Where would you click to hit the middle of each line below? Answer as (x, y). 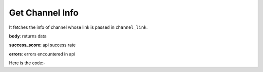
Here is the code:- (27, 63)
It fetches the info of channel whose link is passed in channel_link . (78, 27)
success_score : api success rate (42, 45)
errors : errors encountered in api (42, 54)
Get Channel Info (44, 13)
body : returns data (28, 36)
